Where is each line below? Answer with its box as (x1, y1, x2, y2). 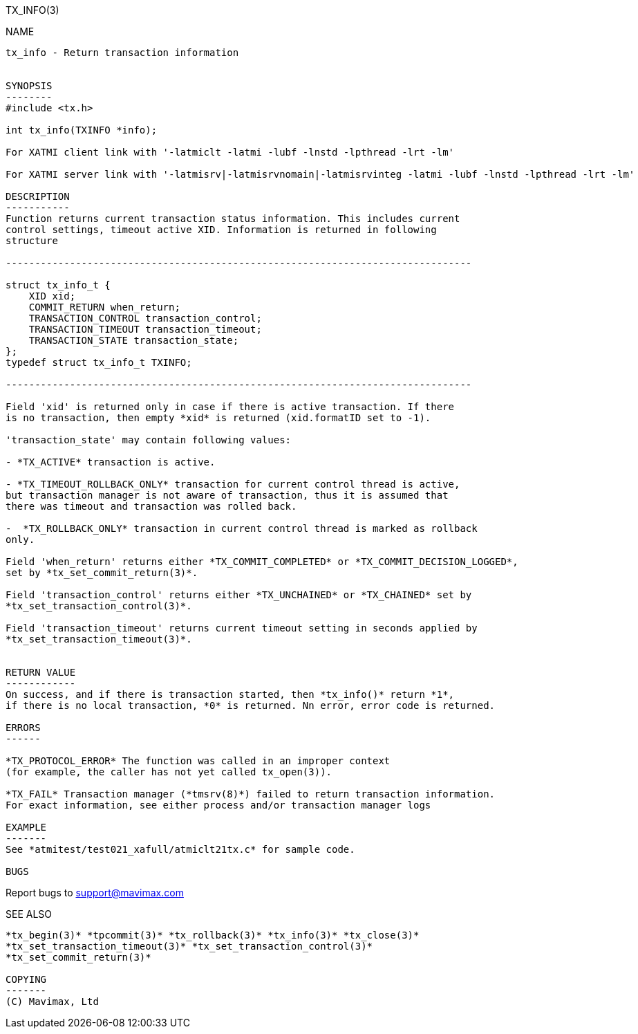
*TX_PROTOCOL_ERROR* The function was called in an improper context (6, 755, 391, 766)
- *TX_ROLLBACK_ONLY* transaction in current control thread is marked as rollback (6, 523, 478, 534)
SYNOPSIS (6, 80, 53, 91)
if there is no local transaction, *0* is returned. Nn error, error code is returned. (6, 700, 496, 711)
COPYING (6, 974, 47, 985)
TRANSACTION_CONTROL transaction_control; (28, 313, 262, 324)
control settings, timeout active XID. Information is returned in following (6, 224, 437, 235)
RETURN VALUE (6, 667, 76, 678)
